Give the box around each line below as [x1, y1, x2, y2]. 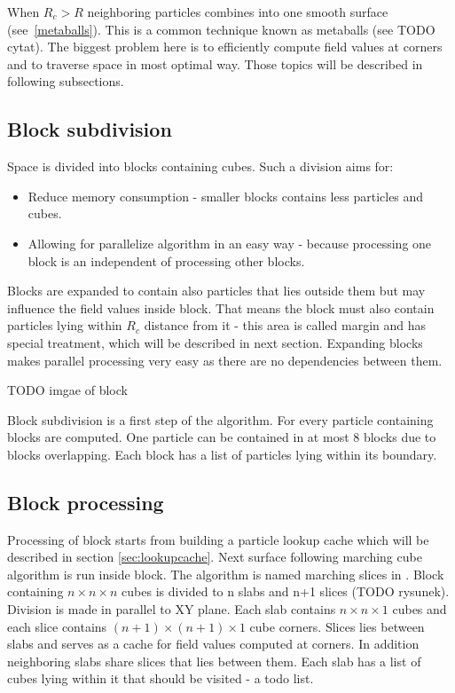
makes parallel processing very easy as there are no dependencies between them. [7, 350, 443, 369]
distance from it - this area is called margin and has [144, 316, 426, 335]
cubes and [392, 600, 447, 618]
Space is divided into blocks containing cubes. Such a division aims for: [7, 157, 394, 176]
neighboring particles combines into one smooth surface [87, 3, 388, 20]
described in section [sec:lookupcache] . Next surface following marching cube [7, 547, 422, 566]
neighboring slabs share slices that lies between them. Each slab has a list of [7, 651, 421, 670]
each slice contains [7, 617, 107, 635]
